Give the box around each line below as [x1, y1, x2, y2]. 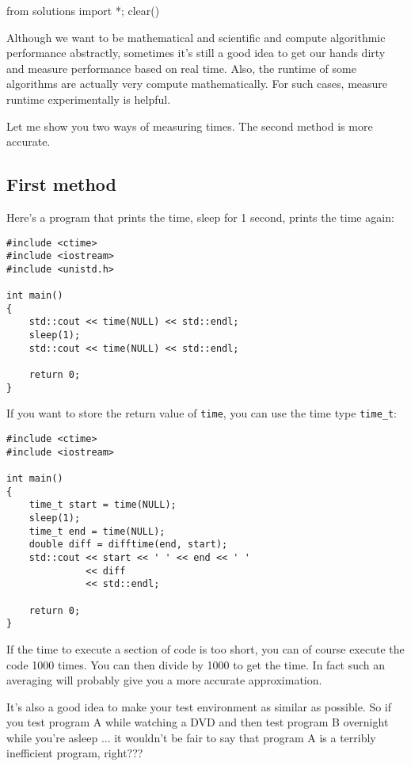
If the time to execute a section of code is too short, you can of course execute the [6, 640, 405, 657]
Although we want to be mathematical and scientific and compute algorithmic [6, 29, 386, 45]
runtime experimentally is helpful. [6, 90, 171, 107]
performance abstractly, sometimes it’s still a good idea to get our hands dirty [6, 44, 386, 61]
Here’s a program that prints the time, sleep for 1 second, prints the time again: [6, 208, 394, 225]
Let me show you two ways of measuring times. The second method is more [6, 117, 373, 134]
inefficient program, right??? [6, 745, 143, 761]
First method [6, 172, 116, 196]
